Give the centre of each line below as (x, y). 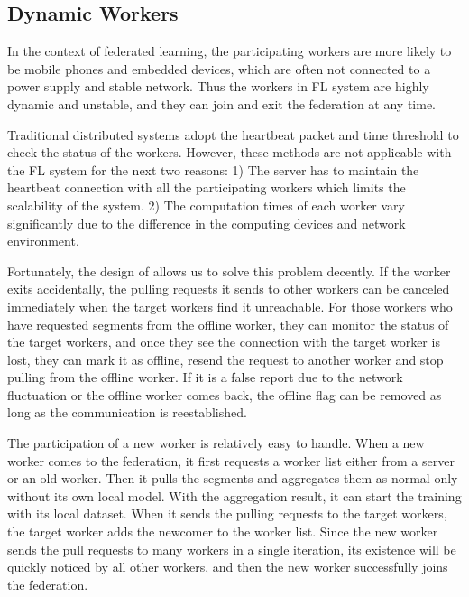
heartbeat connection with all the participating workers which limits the (207, 187)
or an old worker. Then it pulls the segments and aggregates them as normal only (233, 478)
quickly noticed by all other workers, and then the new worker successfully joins (228, 567)
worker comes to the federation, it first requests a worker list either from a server (231, 460)
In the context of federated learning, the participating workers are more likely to (230, 51)
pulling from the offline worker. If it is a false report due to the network (205, 377)
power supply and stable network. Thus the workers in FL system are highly (218, 86)
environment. (43, 241)
